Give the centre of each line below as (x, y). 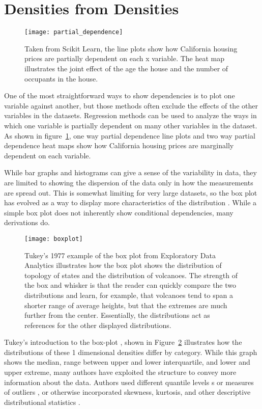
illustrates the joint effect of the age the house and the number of (126, 68)
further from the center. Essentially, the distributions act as (117, 315)
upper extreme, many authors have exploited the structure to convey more (120, 372)
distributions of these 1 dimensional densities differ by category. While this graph (131, 352)
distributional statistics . (42, 402)
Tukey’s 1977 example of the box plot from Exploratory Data (120, 255)
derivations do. (27, 222)
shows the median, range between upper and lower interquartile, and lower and (127, 362)
